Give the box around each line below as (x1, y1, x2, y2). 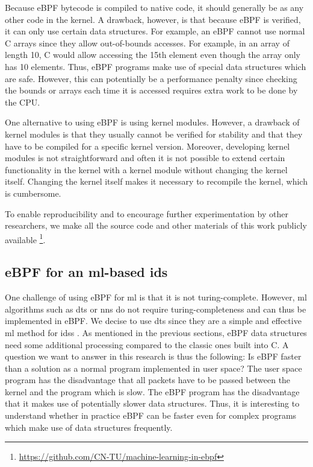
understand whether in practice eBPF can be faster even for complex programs (5, 409, 297, 422)
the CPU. (5, 95, 40, 108)
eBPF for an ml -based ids (5, 262, 168, 281)
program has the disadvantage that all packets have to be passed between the (5, 373, 291, 386)
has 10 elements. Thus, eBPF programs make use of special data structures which (5, 60, 306, 72)
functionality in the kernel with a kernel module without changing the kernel (5, 163, 288, 176)
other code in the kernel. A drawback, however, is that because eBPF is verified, (5, 13, 301, 25)
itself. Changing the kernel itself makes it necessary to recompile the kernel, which (5, 175, 308, 188)
